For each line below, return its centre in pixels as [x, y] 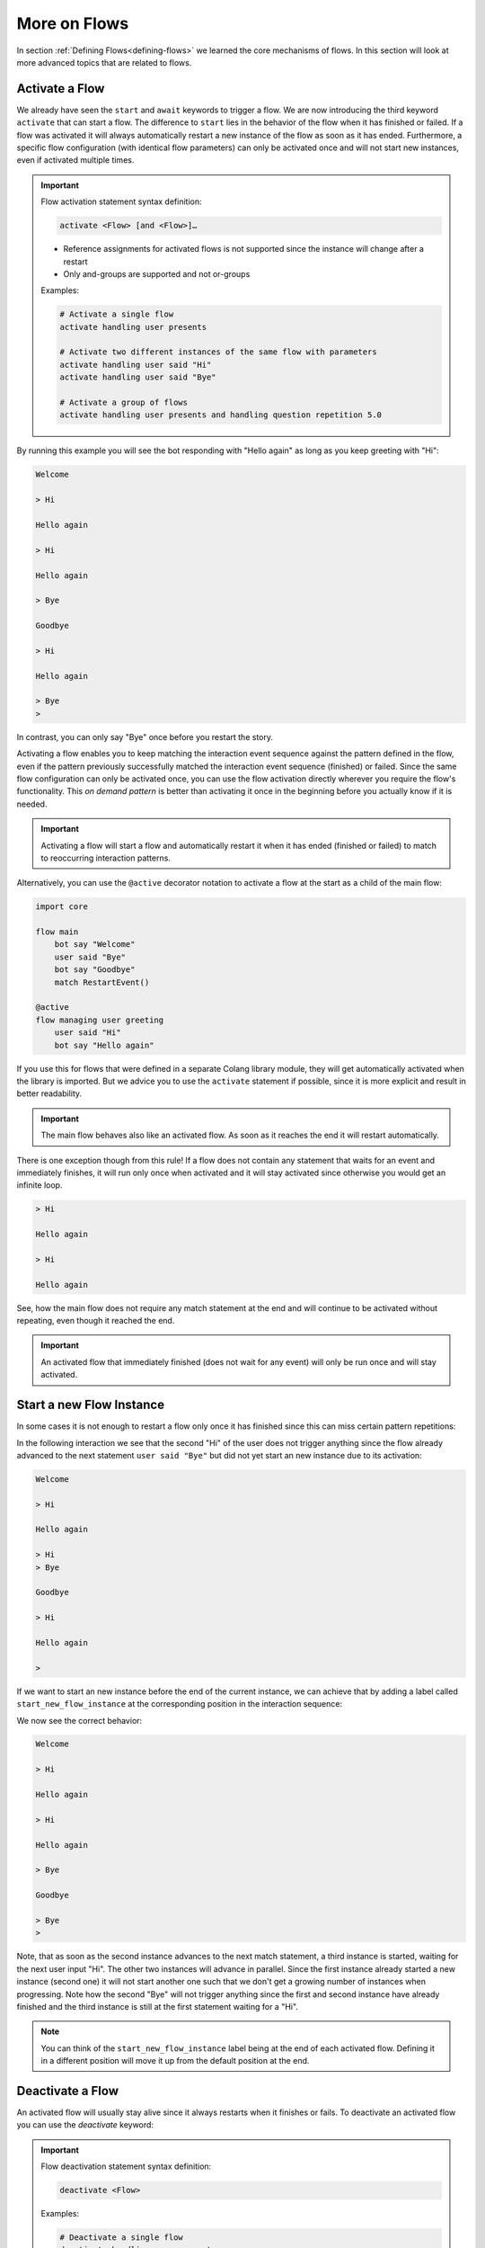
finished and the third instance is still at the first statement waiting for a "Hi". [157, 2006]
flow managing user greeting [100, 1020]
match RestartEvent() [102, 982]
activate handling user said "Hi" [136, 365]
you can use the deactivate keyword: [85, 2125]
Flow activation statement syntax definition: [121, 201]
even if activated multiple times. [75, 160]
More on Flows [73, 23]
